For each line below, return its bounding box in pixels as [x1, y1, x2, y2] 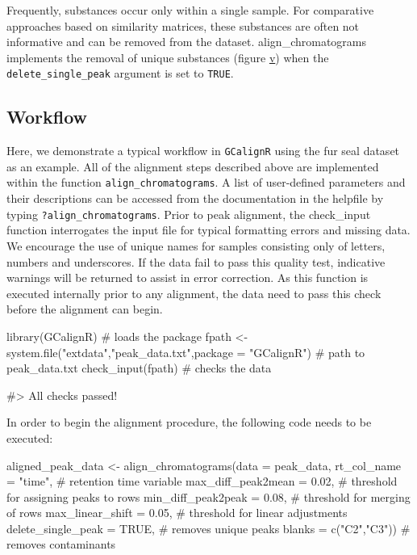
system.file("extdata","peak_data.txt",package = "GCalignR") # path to [6, 343, 365, 360]
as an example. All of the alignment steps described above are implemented [6, 158, 379, 174]
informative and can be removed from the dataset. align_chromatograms [6, 33, 367, 50]
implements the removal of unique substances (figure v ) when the [6, 48, 329, 65]
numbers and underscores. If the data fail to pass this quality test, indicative [6, 253, 386, 270]
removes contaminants [6, 536, 116, 553]
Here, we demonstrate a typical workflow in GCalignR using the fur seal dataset [6, 142, 400, 159]
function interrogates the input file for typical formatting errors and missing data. [6, 221, 411, 238]
